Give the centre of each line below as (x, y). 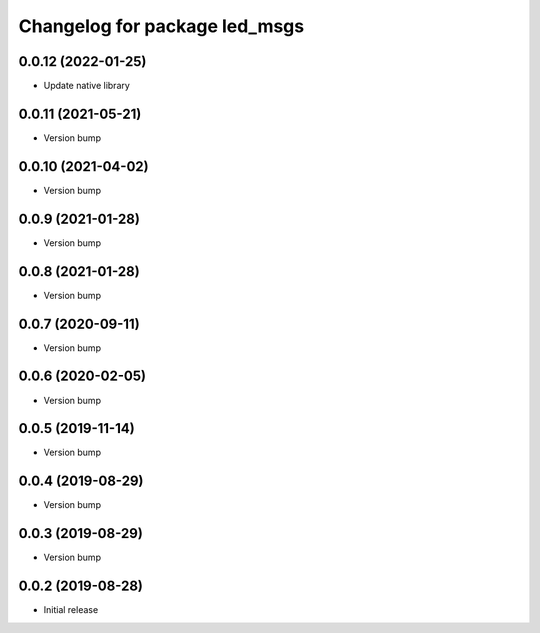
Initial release (71, 610)
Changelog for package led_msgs (161, 26)
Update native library (86, 86)
